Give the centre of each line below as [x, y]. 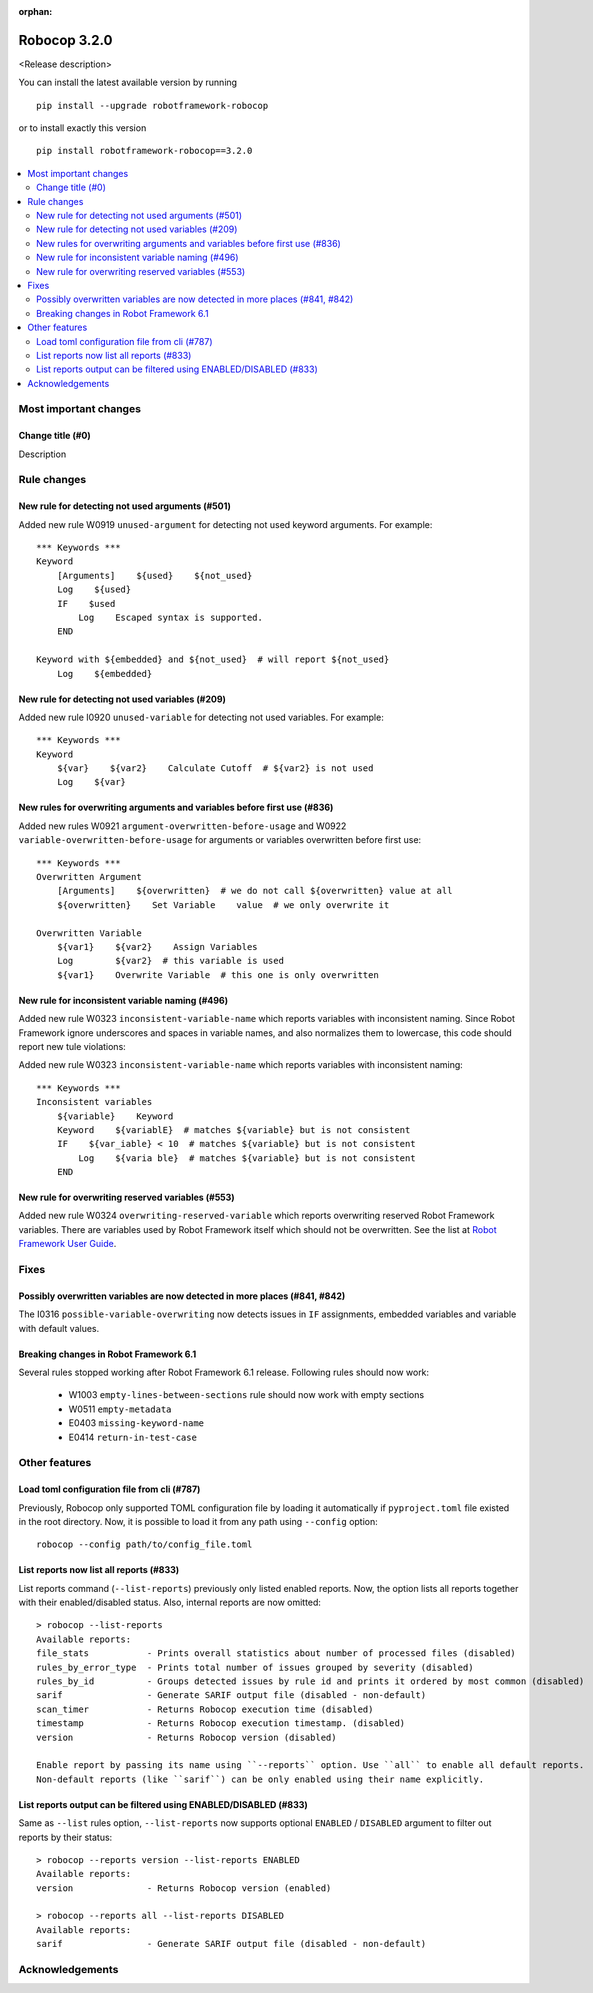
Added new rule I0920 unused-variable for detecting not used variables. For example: [201, 717]
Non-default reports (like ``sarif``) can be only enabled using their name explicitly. [260, 1779]
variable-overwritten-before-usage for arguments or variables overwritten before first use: [220, 840]
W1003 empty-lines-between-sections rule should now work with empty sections [246, 1395]
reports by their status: [65, 1837]
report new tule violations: [72, 1046]
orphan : [35, 11]
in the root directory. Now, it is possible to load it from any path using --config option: [198, 1521]
